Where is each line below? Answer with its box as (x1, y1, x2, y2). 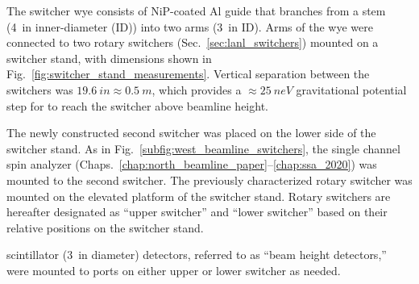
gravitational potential (296, 81, 407, 98)
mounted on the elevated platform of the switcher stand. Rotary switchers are (6, 187, 391, 204)
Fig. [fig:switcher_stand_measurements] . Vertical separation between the (6, 65, 370, 82)
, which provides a (151, 81, 242, 98)
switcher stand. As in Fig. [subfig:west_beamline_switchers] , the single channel (6, 140, 400, 157)
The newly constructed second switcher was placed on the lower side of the (6, 124, 376, 141)
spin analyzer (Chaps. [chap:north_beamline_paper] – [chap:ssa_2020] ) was (6, 156, 377, 173)
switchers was (6, 81, 73, 98)
